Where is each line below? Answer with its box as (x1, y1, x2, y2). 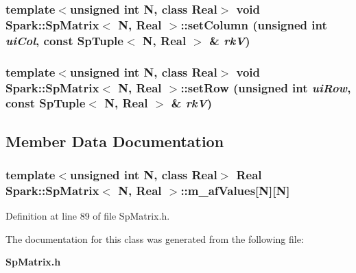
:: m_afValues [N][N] (180, 182, 290, 198)
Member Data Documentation (5, 130, 224, 151)
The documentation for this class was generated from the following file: (5, 231, 304, 246)
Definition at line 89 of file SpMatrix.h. (5, 209, 170, 223)
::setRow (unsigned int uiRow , (180, 79, 351, 96)
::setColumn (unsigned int (180, 16, 327, 33)
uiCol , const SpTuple (5, 31, 123, 49)
